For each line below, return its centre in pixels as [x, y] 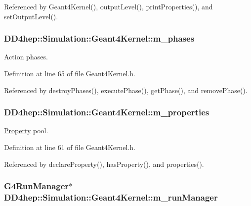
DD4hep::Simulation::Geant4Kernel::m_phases [99, 38]
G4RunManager [37, 186]
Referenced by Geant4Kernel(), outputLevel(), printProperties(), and [108, 6]
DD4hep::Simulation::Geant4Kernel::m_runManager [111, 197]
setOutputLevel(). [31, 16]
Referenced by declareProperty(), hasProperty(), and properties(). [104, 164]
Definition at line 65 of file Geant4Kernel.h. [70, 73]
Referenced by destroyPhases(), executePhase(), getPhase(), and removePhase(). [126, 90]
